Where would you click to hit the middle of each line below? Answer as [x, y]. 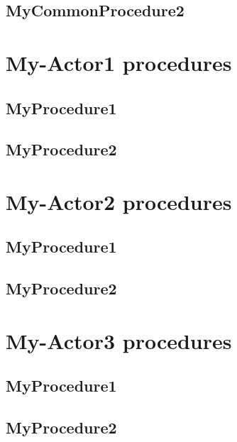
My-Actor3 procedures [119, 340]
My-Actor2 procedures [119, 201]
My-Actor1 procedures [119, 62]
